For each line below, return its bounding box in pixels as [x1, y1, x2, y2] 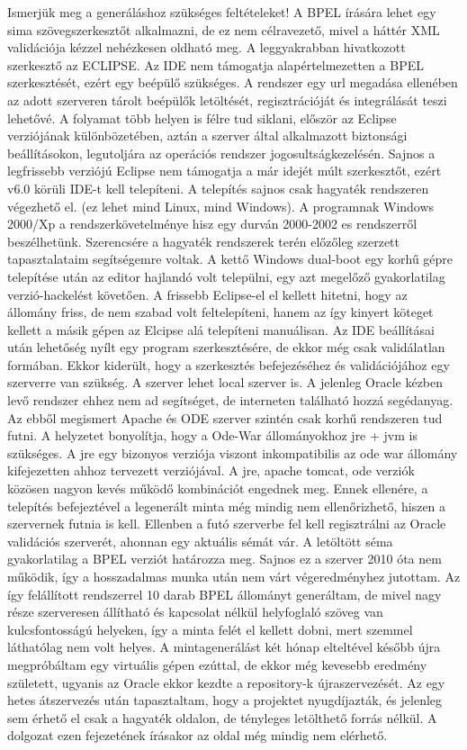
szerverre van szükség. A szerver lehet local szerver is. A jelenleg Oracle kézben [7, 373, 444, 392]
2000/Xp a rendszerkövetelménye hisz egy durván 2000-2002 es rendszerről [7, 214, 418, 233]
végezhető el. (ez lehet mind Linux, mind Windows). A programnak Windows [7, 196, 435, 215]
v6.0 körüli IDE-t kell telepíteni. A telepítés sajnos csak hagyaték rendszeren [7, 178, 429, 197]
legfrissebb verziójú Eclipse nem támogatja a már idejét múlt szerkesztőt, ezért [7, 161, 442, 180]
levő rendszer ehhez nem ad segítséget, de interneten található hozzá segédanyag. [7, 391, 454, 410]
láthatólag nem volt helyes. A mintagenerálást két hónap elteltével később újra [7, 637, 441, 656]
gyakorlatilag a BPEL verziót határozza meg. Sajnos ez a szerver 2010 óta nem [7, 549, 442, 568]
